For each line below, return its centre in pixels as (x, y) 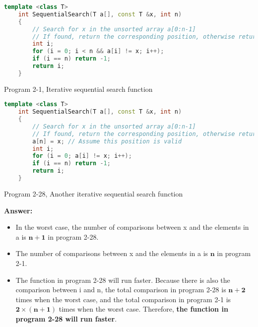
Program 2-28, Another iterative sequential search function (94, 193)
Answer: (18, 210)
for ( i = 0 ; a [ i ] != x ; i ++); (82, 156)
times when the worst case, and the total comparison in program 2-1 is (123, 299)
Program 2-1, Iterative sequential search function (78, 89)
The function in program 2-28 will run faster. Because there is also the (123, 280)
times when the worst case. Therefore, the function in (143, 309)
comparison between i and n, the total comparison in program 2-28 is (121, 290)
